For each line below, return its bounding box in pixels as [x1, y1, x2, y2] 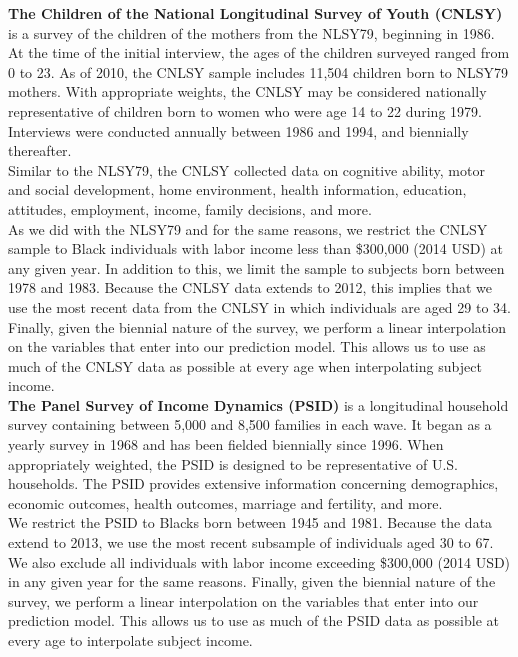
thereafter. [8, 140, 72, 161]
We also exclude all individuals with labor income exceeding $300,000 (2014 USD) [8, 551, 511, 572]
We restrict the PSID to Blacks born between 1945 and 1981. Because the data [8, 512, 493, 533]
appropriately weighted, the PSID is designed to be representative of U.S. [8, 453, 458, 474]
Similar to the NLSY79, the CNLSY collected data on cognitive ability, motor [8, 159, 485, 180]
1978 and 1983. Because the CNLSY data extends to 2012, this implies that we [8, 277, 493, 298]
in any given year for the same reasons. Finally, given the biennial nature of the [8, 571, 496, 592]
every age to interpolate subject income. [8, 630, 253, 650]
